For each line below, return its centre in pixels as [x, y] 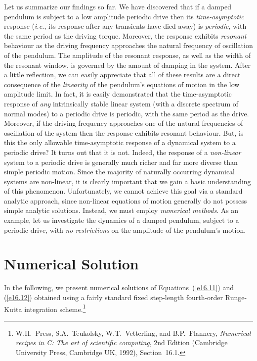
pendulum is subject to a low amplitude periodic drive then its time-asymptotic [124, 16]
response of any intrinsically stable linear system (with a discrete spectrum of [121, 103]
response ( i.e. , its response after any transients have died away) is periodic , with [125, 26]
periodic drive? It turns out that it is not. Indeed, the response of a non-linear [123, 152]
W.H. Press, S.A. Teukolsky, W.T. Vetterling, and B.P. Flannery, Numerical [133, 333]
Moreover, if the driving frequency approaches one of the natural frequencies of [124, 123]
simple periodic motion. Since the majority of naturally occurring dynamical [119, 172]
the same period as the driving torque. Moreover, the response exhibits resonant [125, 35]
